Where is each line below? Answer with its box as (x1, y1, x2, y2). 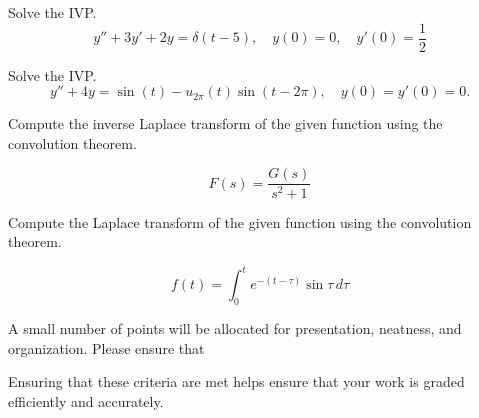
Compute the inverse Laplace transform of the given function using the (8, 113, 443, 134)
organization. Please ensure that (8, 337, 205, 358)
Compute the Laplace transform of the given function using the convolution (8, 211, 472, 232)
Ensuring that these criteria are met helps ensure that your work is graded (8, 371, 465, 392)
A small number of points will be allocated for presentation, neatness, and (8, 317, 462, 338)
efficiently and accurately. (8, 390, 164, 411)
